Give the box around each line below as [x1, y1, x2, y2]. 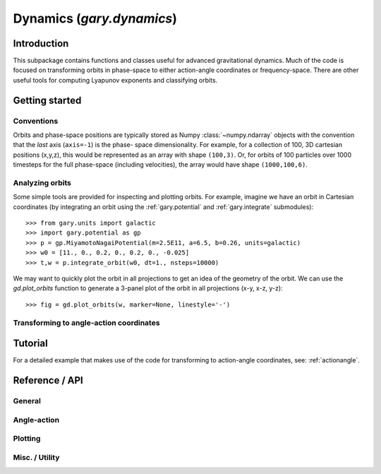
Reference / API [13, 374, 84, 386]
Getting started [13, 94, 82, 106]
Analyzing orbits [13, 177, 72, 187]
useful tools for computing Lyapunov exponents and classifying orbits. [13, 76, 218, 84]
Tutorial [13, 338, 49, 350]
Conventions [13, 116, 59, 126]
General [13, 396, 42, 406]
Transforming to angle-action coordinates [13, 318, 160, 328]
